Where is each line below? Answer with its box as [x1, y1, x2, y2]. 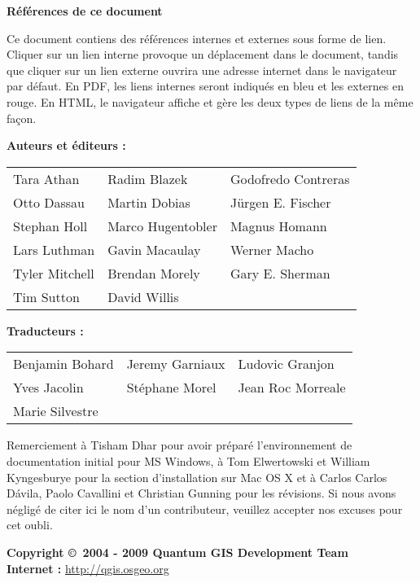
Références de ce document [7, 2, 163, 19]
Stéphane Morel [126, 378, 217, 397]
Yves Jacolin [13, 378, 84, 397]
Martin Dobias [107, 192, 190, 212]
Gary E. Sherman [230, 263, 330, 283]
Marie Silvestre [13, 401, 98, 421]
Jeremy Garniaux [126, 354, 225, 374]
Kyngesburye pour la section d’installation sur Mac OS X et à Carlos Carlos [7, 468, 387, 485]
